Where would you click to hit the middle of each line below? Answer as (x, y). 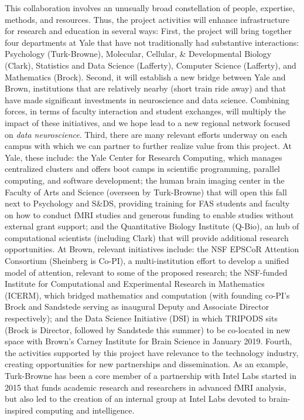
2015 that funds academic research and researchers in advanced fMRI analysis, (146, 387)
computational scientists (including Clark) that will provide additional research (147, 237)
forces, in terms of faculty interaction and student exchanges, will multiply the (145, 111)
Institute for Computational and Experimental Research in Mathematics (135, 284)
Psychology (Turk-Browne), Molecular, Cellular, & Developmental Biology (138, 54)
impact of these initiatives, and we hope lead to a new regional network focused (148, 122)
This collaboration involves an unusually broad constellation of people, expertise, (150, 8)
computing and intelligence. (85, 410)
